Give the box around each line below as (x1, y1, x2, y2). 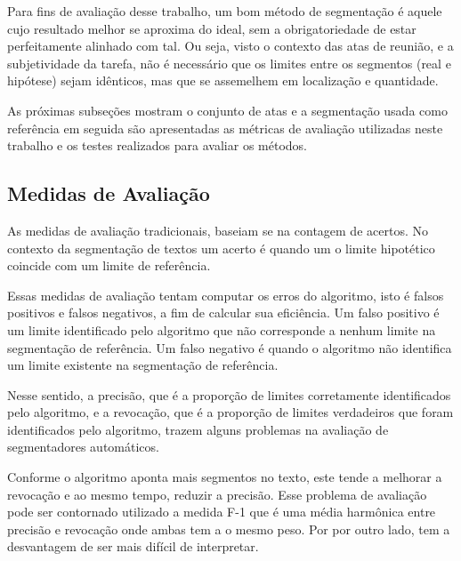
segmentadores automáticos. (7, 437, 159, 456)
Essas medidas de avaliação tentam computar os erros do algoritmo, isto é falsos (7, 285, 444, 304)
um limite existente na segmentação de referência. (7, 356, 279, 374)
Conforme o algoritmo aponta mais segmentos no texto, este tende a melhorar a (7, 468, 442, 486)
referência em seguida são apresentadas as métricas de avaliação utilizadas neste (7, 118, 443, 137)
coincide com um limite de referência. (7, 256, 211, 275)
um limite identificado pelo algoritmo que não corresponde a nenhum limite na (7, 320, 436, 339)
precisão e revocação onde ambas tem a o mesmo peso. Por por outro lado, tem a (7, 519, 450, 538)
